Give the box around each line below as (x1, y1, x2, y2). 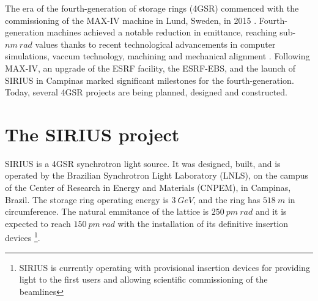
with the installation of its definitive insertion (117, 217, 288, 229)
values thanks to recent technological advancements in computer (35, 37, 276, 50)
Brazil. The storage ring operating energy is (5, 193, 169, 206)
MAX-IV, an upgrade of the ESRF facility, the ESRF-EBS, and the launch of (5, 61, 295, 74)
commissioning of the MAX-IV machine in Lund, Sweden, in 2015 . (5, 13, 257, 26)
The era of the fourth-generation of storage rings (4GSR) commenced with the (5, 2, 299, 14)
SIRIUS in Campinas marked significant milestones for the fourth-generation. (5, 73, 294, 86)
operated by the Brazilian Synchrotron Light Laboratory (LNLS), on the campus (5, 169, 309, 182)
